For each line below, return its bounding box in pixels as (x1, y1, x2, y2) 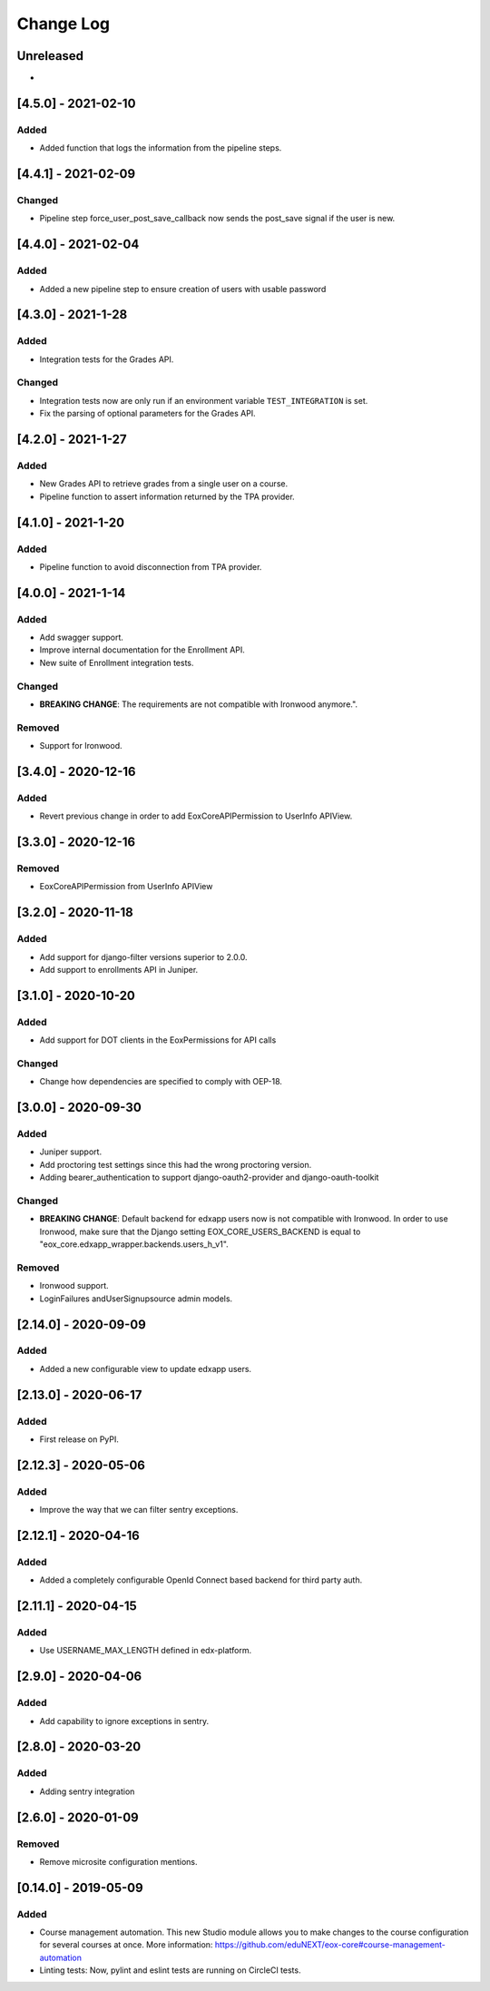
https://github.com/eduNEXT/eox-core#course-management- (214, 1939, 446, 1950)
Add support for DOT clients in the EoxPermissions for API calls (39, 1035, 277, 1045)
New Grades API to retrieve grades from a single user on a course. (39, 478, 289, 489)
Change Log (16, 14, 111, 34)
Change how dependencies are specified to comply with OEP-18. (39, 1076, 283, 1087)
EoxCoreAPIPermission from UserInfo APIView (39, 881, 213, 892)
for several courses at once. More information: (39, 1939, 213, 1950)
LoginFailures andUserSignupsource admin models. (39, 1293, 233, 1304)
